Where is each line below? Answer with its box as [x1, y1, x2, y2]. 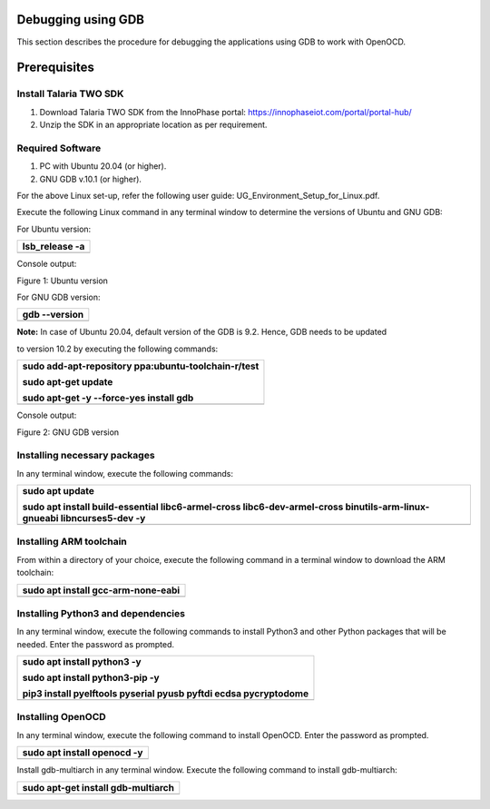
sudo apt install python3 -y [22, 656, 142, 668]
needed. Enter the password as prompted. [16, 638, 175, 649]
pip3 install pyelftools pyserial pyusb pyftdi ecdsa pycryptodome [22, 687, 309, 700]
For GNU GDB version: [16, 291, 101, 302]
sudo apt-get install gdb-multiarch [22, 781, 174, 794]
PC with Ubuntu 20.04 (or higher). [39, 161, 167, 172]
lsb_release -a [22, 241, 85, 253]
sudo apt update [22, 485, 95, 498]
